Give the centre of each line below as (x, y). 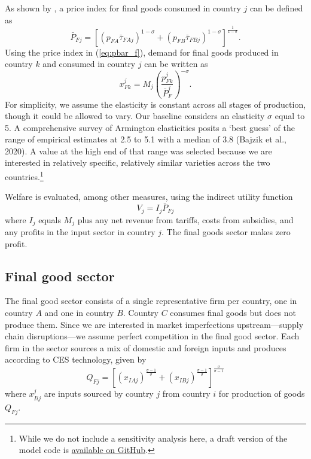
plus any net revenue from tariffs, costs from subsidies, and (185, 219)
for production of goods (262, 393)
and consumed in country (89, 64)
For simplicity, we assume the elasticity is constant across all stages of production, (155, 104)
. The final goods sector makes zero (226, 232)
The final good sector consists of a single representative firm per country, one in (151, 301)
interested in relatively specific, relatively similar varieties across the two (138, 162)
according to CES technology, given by (76, 359)
